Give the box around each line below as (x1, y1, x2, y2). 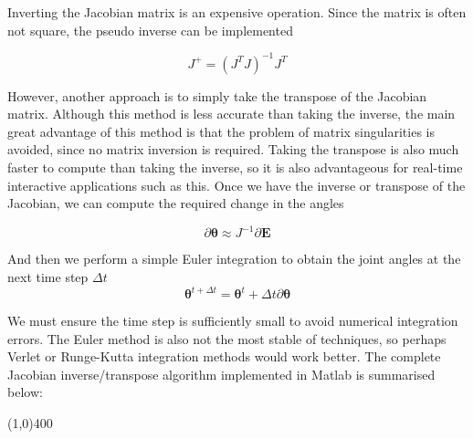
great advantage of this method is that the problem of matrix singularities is (7, 121, 435, 141)
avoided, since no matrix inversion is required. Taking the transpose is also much (7, 140, 459, 159)
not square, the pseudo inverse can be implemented (7, 20, 293, 39)
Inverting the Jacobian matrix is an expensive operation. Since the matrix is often (7, 3, 467, 21)
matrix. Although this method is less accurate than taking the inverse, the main (7, 104, 456, 123)
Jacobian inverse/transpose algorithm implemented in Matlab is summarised (7, 364, 436, 383)
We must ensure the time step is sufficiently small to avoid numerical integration (7, 311, 458, 330)
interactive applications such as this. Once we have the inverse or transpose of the (7, 175, 466, 194)
